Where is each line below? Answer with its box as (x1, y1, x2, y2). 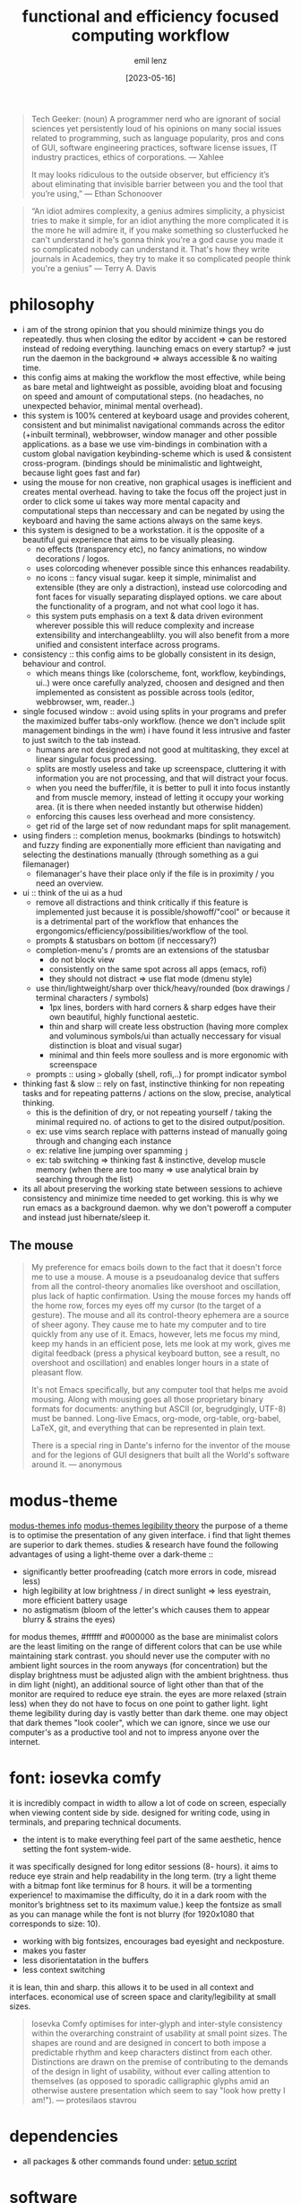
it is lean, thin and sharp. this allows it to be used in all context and (9, 1981, 254, 1992)
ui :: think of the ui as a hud (21, 887, 123, 898)
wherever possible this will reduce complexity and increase (35, 620, 255, 631)
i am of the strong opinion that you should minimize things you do (21, 323, 264, 334)
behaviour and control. (21, 658, 107, 668)
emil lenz (133, 55, 168, 66)
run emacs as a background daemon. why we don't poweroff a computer (21, 1202, 292, 1213)
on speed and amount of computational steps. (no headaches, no (21, 391, 264, 402)
